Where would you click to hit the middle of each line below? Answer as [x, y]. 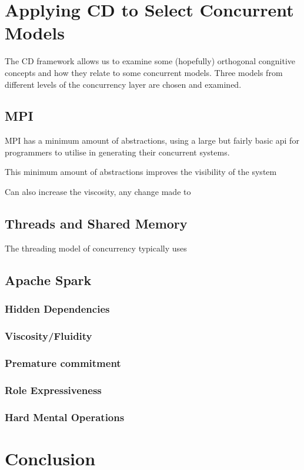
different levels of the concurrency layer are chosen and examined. [123, 84]
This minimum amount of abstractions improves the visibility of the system [141, 172]
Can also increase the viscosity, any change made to [98, 192]
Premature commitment [63, 363]
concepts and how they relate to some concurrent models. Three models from [144, 72]
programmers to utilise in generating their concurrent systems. [117, 152]
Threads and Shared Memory [96, 224]
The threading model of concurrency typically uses [96, 248]
